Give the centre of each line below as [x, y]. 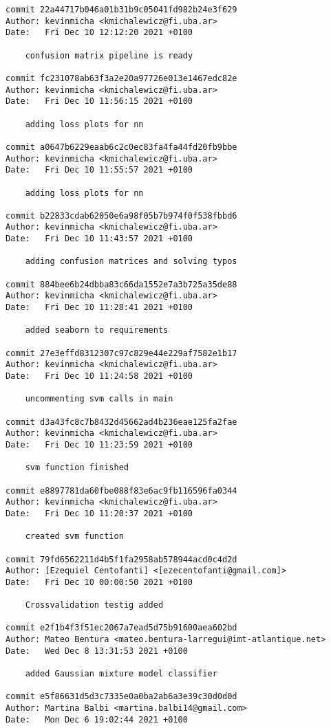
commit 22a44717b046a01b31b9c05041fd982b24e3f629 [121, 10]
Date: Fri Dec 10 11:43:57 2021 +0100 [99, 239]
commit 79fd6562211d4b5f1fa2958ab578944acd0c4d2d [121, 559]
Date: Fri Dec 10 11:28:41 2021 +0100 [99, 308]
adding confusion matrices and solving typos [131, 262]
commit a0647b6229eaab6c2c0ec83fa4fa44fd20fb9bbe [121, 147]
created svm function [74, 537]
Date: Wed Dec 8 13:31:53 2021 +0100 [97, 651]
